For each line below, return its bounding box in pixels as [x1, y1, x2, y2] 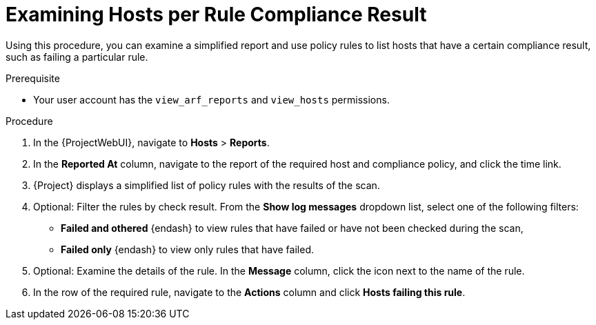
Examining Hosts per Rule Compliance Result [6, 3, 427, 26]
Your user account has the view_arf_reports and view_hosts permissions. [33, 93, 390, 106]
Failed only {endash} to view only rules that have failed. [61, 243, 314, 255]
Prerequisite [6, 72, 60, 84]
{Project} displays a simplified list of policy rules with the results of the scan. [33, 179, 380, 191]
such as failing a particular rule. [6, 50, 148, 63]
